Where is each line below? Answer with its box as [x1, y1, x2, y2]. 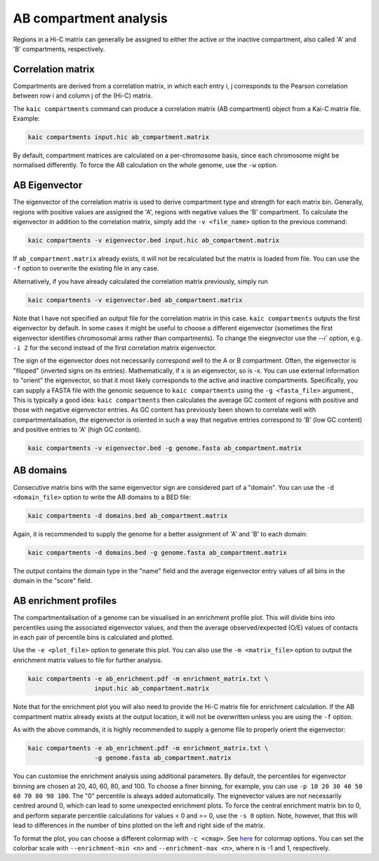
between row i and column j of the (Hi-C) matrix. [13, 91, 153, 100]
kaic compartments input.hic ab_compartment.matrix [27, 134, 210, 141]
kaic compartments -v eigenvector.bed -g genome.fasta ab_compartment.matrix [27, 444, 302, 453]
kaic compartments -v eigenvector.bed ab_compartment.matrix [27, 296, 243, 304]
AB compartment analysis [13, 11, 168, 26]
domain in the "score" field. [13, 576, 93, 585]
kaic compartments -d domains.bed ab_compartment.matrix [27, 512, 228, 519]
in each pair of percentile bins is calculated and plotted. [13, 633, 174, 641]
